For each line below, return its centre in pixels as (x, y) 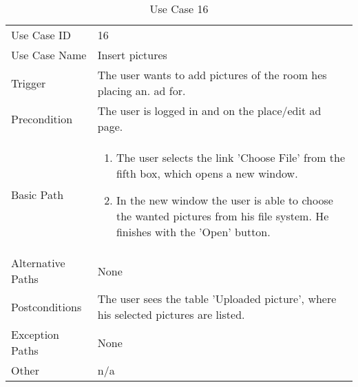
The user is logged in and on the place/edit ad (209, 111)
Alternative (38, 263)
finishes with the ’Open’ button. (193, 232)
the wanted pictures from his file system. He (222, 216)
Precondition (42, 118)
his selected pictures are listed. (171, 314)
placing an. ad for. (141, 91)
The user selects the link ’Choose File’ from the (231, 157)
